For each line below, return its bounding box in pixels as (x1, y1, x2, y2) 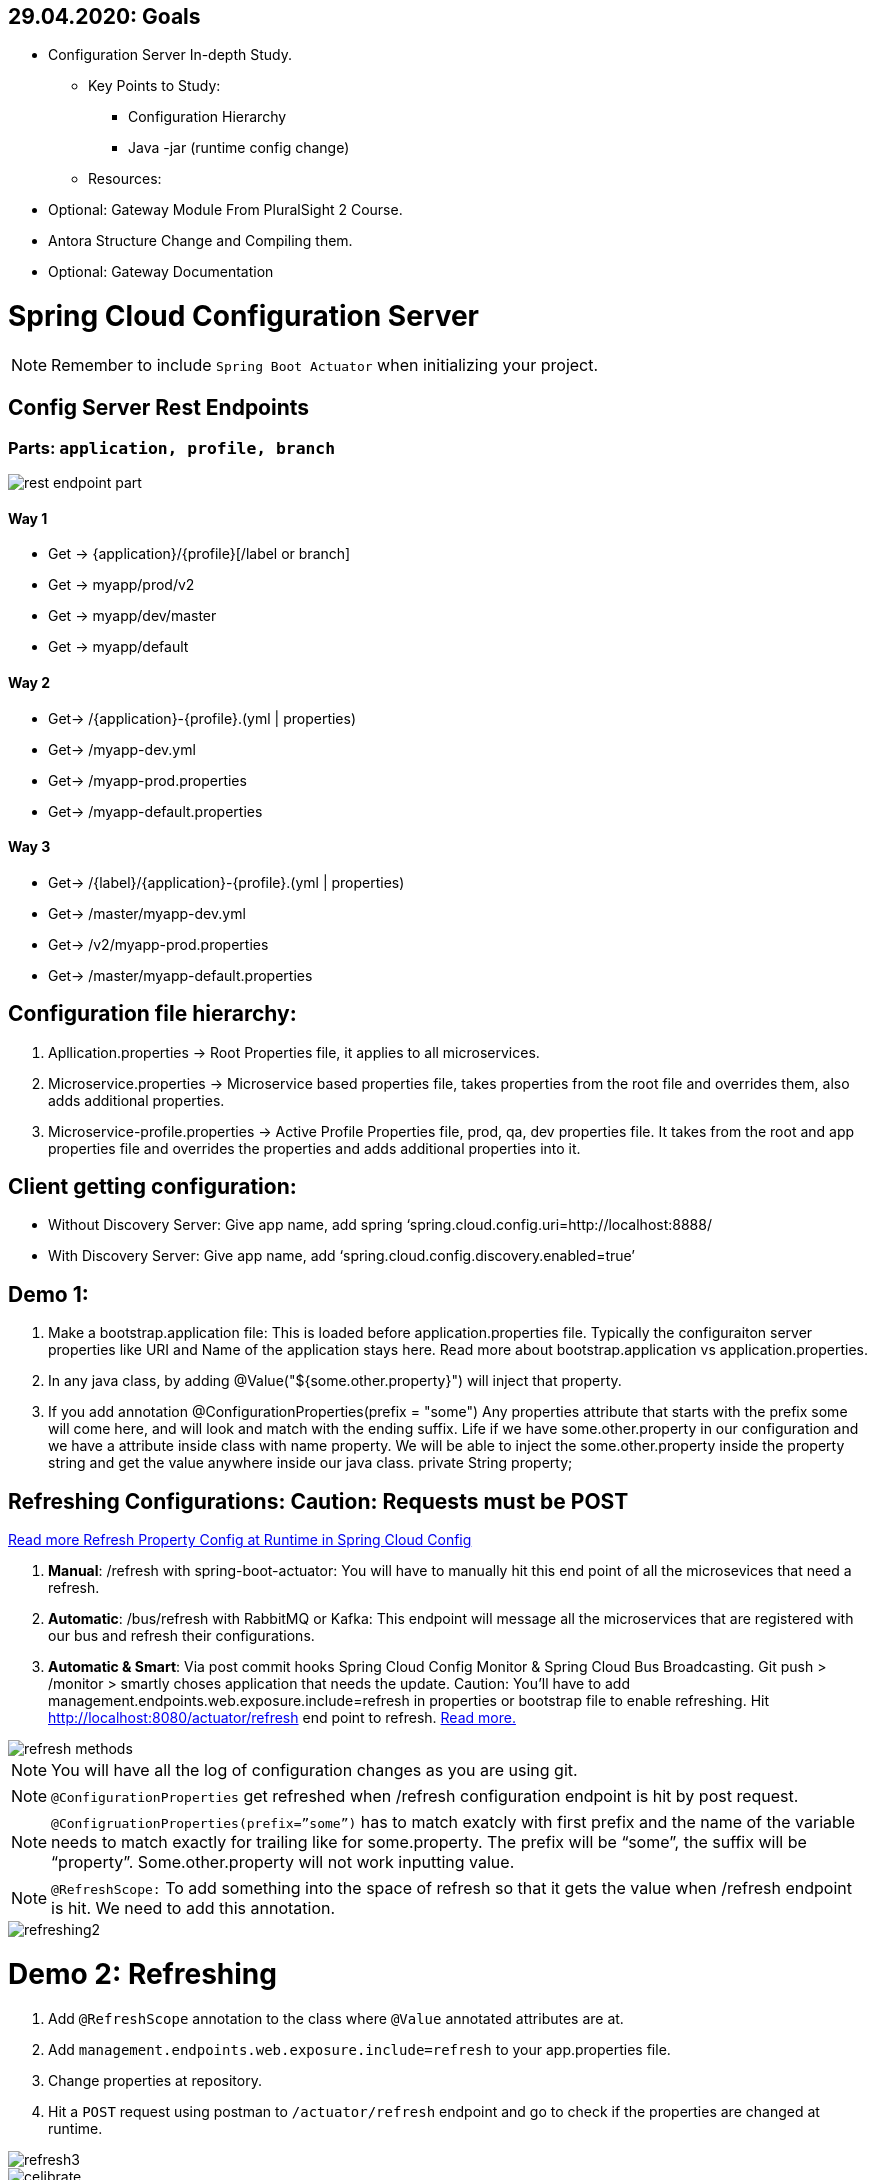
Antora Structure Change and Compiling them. (48, 232, 353, 250)
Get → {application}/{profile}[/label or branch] (48, 545, 351, 563)
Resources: (88, 170, 162, 188)
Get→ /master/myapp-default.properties (48, 966, 313, 984)
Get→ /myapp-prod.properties (48, 771, 247, 789)
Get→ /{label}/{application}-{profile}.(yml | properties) (48, 873, 405, 891)
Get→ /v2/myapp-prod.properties (48, 935, 269, 953)
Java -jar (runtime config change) (128, 139, 350, 157)
